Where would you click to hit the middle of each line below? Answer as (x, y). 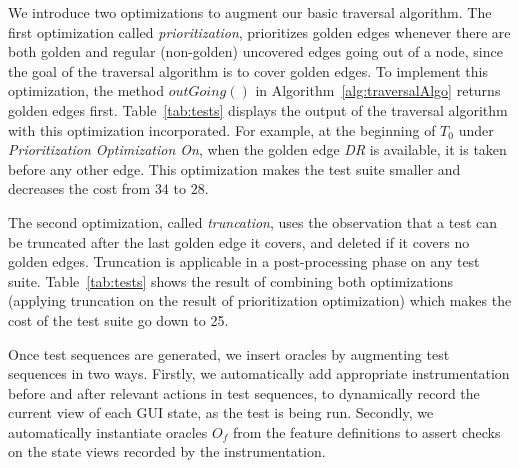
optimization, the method (86, 90)
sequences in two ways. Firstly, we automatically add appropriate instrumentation (259, 373)
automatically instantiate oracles (108, 431)
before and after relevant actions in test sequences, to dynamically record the (244, 392)
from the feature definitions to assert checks (366, 431)
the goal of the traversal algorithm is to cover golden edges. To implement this (248, 70)
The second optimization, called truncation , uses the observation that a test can (253, 221)
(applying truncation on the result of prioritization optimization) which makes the (260, 300)
